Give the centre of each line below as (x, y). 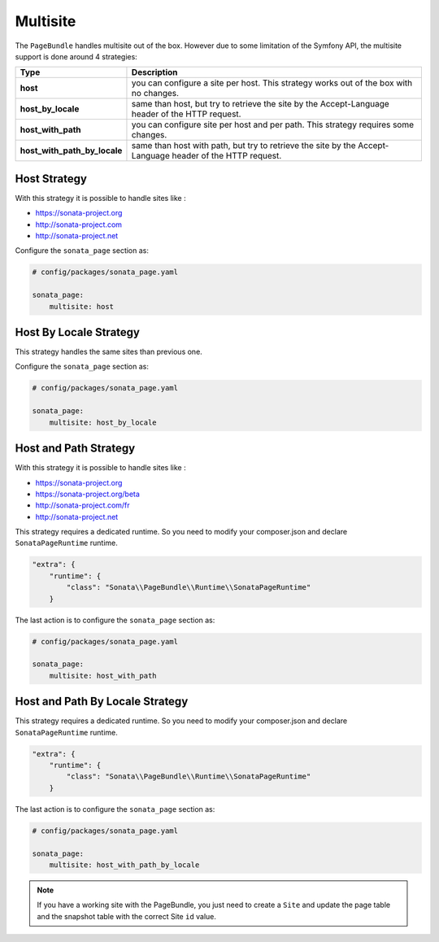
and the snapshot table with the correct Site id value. (127, 916)
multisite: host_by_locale (103, 422)
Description (154, 72)
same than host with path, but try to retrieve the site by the (243, 146)
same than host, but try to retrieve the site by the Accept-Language (260, 104)
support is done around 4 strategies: (76, 56)
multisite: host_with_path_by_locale (124, 865)
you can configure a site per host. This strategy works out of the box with (272, 83)
